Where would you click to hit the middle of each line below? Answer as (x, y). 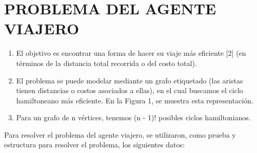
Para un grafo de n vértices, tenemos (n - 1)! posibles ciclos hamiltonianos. (133, 117)
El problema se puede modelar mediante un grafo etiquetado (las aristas (130, 80)
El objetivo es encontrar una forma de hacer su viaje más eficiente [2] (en (131, 53)
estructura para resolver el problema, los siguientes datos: (94, 145)
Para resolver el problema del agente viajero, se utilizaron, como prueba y (120, 134)
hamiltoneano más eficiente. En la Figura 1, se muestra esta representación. (135, 100)
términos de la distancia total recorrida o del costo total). (106, 63)
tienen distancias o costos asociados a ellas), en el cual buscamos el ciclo (130, 90)
